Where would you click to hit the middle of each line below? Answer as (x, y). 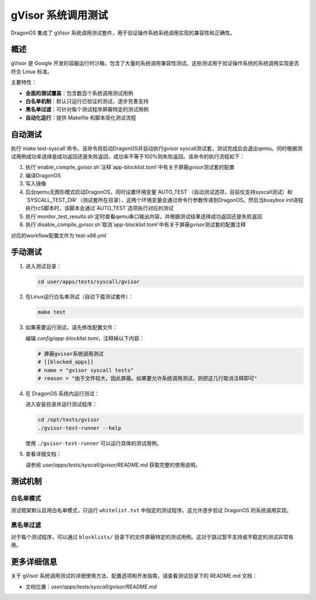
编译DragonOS (43, 175)
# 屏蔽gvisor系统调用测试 (71, 354)
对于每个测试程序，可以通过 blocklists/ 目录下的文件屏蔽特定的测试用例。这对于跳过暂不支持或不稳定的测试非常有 (152, 537)
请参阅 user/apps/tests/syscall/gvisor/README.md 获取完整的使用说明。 (113, 465)
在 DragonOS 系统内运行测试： (63, 393)
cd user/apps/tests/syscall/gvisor (89, 282)
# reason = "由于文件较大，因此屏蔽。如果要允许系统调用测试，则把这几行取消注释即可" (147, 378)
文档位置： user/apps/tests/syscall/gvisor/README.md (91, 587)
